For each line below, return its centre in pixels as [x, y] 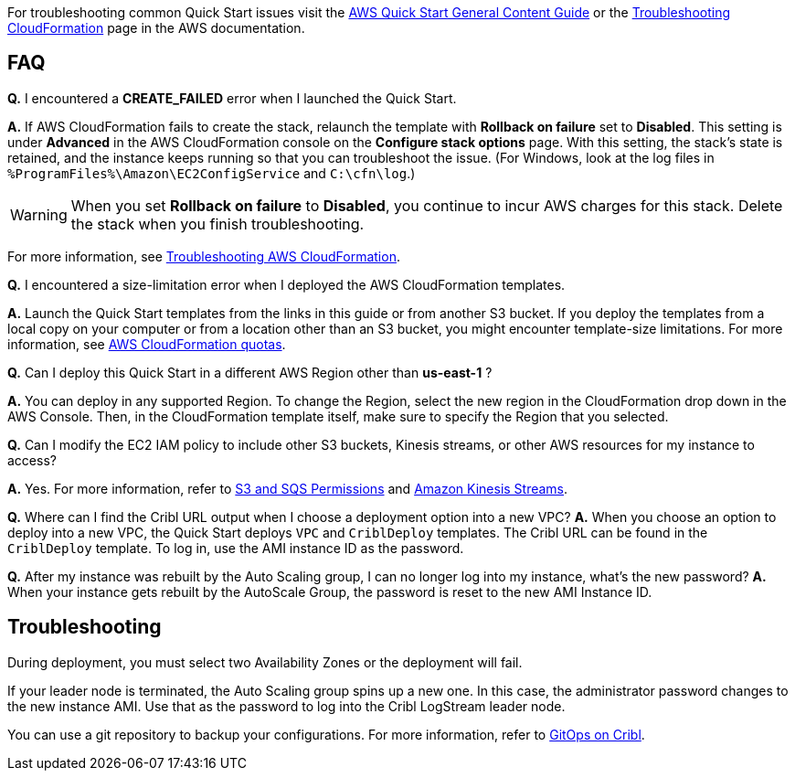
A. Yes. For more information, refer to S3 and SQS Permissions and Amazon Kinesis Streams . [288, 488]
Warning [39, 214]
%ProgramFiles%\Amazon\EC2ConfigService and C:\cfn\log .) [212, 173]
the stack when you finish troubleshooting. [217, 224]
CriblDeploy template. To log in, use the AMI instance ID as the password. [236, 548]
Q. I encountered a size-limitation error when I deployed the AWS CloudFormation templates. [286, 284]
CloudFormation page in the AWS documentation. [156, 28]
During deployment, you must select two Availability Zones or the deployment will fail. [265, 662]
